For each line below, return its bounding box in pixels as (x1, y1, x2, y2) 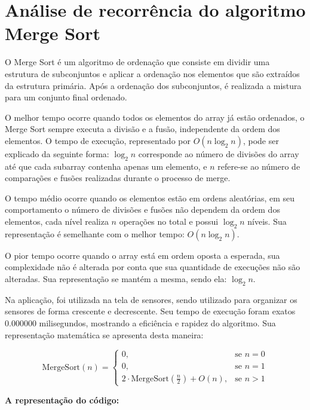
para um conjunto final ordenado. (5, 91, 127, 103)
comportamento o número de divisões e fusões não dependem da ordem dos (5, 203, 280, 216)
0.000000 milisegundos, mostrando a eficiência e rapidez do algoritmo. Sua (5, 317, 276, 329)
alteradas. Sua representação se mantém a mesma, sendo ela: (5, 273, 227, 285)
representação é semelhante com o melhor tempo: (5, 227, 185, 240)
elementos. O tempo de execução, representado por (5, 134, 191, 146)
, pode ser (243, 134, 279, 146)
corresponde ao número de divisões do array (138, 147, 299, 160)
